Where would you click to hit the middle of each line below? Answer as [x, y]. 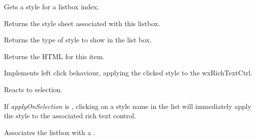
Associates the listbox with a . [50, 132]
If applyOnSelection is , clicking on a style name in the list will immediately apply [128, 106]
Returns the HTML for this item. [55, 56]
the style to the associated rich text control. [70, 116]
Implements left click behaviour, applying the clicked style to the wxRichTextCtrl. [128, 73]
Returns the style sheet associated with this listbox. [82, 23]
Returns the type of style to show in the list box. [78, 40]
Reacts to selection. [33, 89]
